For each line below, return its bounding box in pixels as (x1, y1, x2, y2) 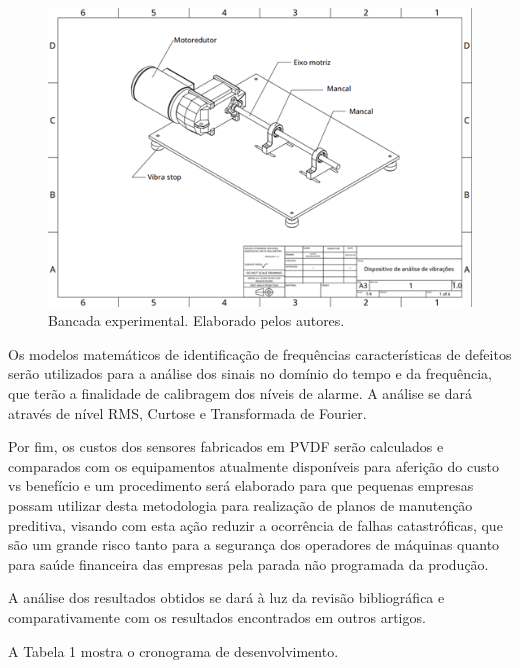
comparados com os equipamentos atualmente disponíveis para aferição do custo (8, 455, 499, 476)
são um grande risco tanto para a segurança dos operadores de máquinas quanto (8, 534, 500, 555)
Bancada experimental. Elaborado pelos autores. (48, 310, 345, 331)
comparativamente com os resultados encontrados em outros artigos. (8, 606, 426, 627)
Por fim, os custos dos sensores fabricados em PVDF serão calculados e (8, 436, 444, 457)
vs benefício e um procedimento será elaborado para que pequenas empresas (8, 475, 474, 496)
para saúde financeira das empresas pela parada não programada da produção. (8, 553, 489, 574)
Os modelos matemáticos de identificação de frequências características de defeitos (8, 343, 512, 364)
